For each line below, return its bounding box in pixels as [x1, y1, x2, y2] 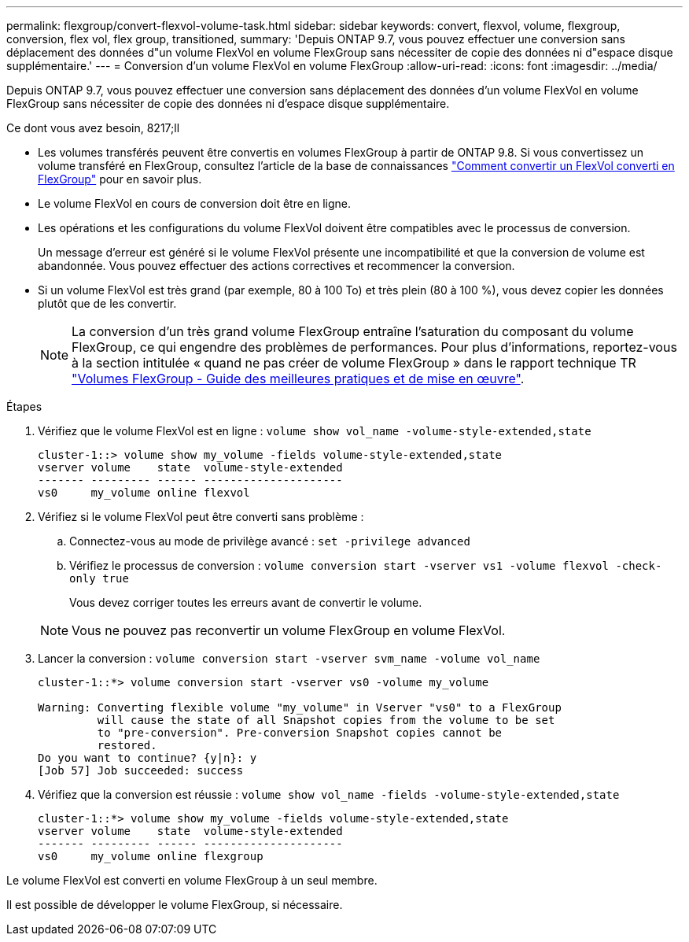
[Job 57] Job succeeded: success [38, 764, 244, 777]
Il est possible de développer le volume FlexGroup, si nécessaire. [6, 898, 343, 911]
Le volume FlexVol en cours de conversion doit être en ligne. [38, 197, 351, 210]
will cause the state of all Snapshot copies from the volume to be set [97, 714, 555, 726]
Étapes [6, 400, 42, 413]
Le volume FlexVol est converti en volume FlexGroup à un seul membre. [6, 874, 378, 887]
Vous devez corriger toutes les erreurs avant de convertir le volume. [69, 596, 422, 609]
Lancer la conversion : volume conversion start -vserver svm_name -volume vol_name [38, 652, 540, 665]
